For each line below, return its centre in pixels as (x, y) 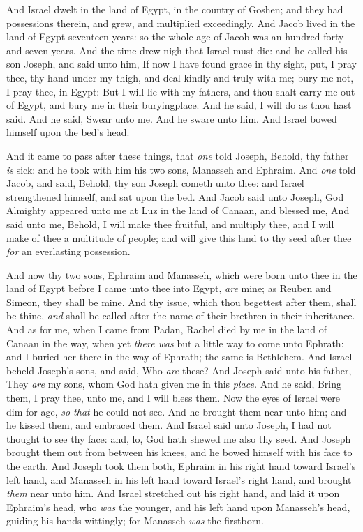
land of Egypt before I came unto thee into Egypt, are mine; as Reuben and (169, 288)
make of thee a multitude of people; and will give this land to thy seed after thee (179, 237)
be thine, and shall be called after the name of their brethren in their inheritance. (181, 316)
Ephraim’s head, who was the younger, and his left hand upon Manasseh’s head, (178, 507)
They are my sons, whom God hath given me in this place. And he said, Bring (174, 384)
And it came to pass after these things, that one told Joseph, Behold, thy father (178, 155)
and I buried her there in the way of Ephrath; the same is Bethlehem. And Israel (179, 357)
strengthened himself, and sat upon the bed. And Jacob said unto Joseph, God (175, 196)
